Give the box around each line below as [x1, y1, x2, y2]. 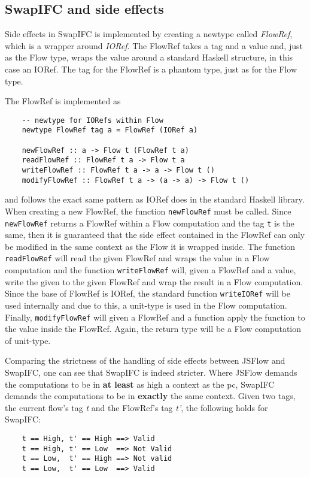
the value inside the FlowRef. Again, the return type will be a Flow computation [5, 322, 302, 335]
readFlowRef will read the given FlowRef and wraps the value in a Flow [5, 252, 270, 264]
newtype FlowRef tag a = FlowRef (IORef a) [22, 126, 198, 135]
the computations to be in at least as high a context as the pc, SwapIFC [5, 378, 275, 390]
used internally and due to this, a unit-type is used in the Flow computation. [5, 299, 287, 312]
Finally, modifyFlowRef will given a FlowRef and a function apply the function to [5, 310, 305, 323]
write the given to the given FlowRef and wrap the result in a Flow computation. [5, 275, 303, 288]
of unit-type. [5, 334, 51, 346]
